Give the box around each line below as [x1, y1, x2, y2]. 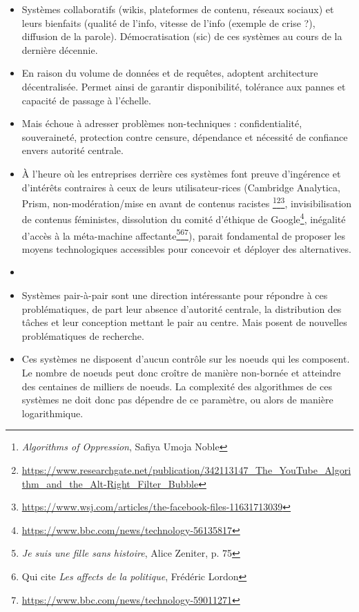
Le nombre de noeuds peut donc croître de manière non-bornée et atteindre [21, 365, 341, 380]
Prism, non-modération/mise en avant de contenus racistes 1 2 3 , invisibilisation [21, 194, 352, 210]
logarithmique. [21, 405, 84, 420]
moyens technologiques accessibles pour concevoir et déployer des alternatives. [21, 241, 351, 256]
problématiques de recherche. [21, 328, 144, 343]
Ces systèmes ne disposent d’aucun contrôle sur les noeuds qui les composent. [21, 352, 350, 366]
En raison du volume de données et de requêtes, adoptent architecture [21, 66, 318, 80]
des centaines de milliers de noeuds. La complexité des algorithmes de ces [21, 379, 332, 393]
